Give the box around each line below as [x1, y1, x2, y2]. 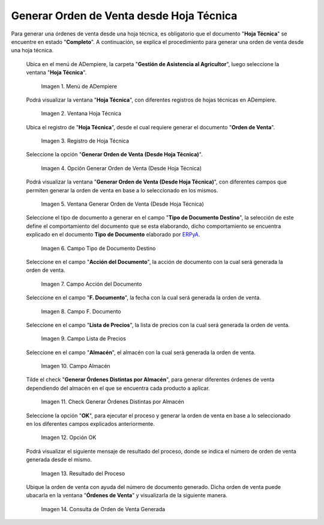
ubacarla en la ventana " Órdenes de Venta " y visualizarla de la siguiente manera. [26, 492, 227, 499]
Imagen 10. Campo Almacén [41, 363, 110, 370]
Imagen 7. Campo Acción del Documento [41, 280, 142, 287]
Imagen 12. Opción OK [41, 434, 97, 441]
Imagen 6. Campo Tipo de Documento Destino [41, 244, 156, 252]
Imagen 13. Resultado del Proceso [41, 470, 125, 477]
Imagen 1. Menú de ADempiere [41, 82, 117, 90]
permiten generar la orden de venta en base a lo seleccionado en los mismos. [26, 186, 218, 194]
